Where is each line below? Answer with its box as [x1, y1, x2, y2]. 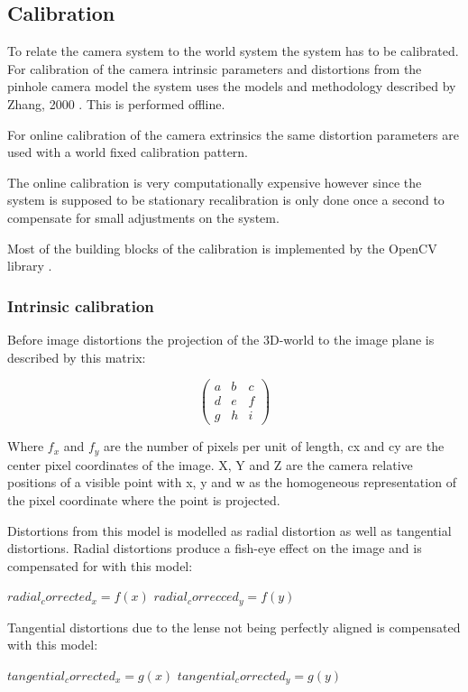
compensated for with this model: [7, 556, 193, 575]
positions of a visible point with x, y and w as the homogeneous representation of [7, 473, 456, 492]
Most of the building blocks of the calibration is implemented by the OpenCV [7, 238, 437, 257]
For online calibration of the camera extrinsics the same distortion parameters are [7, 125, 459, 143]
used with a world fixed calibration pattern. [7, 143, 249, 161]
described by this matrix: [7, 347, 146, 366]
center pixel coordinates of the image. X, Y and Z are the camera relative [7, 455, 413, 474]
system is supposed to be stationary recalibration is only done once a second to [7, 190, 445, 209]
